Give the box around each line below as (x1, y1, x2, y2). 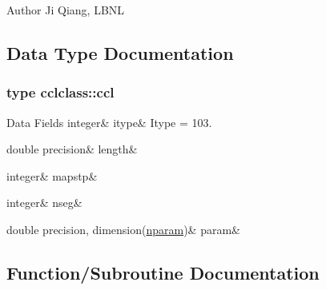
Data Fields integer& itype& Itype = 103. (6, 113, 212, 130)
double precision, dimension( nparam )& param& (6, 220, 240, 237)
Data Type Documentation (6, 40, 234, 65)
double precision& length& (6, 141, 138, 157)
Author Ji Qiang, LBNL (6, 2, 125, 18)
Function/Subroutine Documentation (6, 260, 320, 284)
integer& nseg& (6, 194, 83, 211)
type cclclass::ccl (6, 82, 115, 102)
